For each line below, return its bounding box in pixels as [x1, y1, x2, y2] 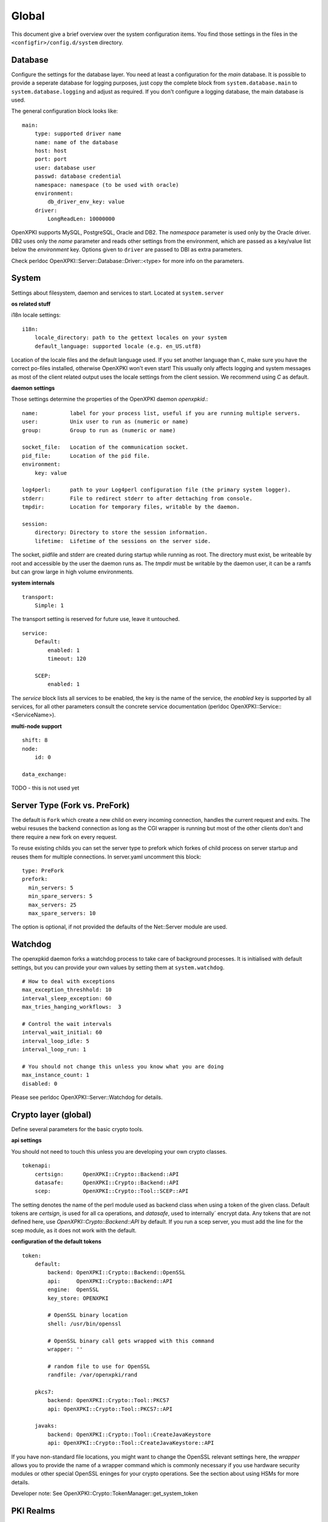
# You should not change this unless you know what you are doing [22, 1063, 224, 1070]
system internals [11, 579, 55, 587]
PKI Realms [11, 1506, 55, 1516]
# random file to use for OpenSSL [47, 1362, 151, 1370]
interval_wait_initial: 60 [22, 1029, 103, 1036]
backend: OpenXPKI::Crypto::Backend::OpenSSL [47, 1269, 185, 1276]
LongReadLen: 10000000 [47, 216, 115, 222]
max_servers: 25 [28, 901, 77, 908]
